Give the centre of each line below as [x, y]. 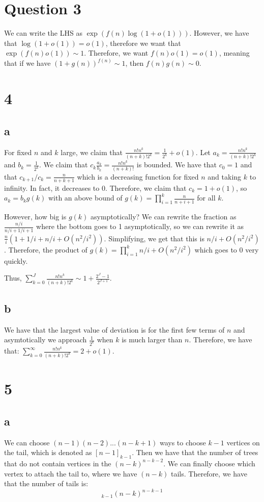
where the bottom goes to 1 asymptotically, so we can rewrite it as [140, 226]
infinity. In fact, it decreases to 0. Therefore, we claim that [95, 187]
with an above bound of [85, 198]
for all [206, 198]
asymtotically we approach [46, 340]
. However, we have [219, 33]
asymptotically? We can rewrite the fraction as [163, 216]
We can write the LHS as [43, 33]
